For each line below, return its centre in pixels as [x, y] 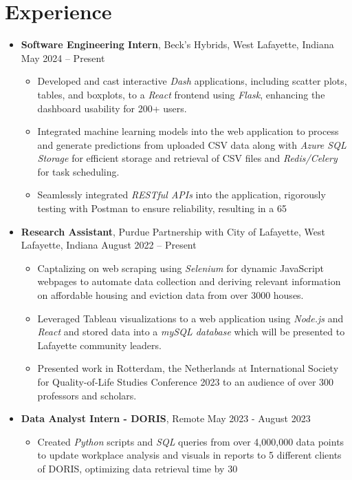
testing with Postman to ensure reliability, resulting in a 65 [162, 208]
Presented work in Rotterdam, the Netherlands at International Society [188, 368]
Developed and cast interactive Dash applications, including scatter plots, [192, 81]
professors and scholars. [87, 395]
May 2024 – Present [63, 58]
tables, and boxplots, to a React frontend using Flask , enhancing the [181, 94]
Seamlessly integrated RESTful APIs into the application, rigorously [181, 195]
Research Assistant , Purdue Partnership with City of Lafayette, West [173, 231]
